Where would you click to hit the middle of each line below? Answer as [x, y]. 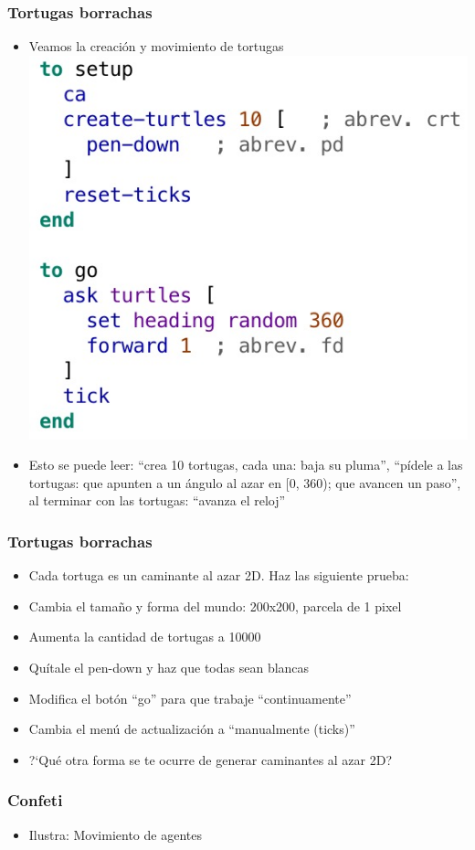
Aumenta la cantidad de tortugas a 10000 [145, 637]
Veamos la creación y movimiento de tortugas [156, 46]
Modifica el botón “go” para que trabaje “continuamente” [190, 698]
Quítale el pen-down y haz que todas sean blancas [169, 667]
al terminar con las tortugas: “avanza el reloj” [157, 500]
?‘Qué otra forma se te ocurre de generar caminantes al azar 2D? [211, 759]
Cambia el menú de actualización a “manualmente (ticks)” [192, 729]
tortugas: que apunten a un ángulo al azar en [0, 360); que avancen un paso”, [245, 482]
